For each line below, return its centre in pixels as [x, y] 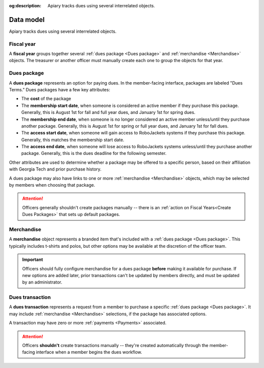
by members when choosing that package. [52, 185]
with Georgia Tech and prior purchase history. [55, 169]
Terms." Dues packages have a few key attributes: [59, 89]
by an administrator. [42, 282]
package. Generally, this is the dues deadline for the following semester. [94, 153]
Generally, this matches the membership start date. [73, 140]
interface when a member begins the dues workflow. [89, 352]
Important [33, 260]
